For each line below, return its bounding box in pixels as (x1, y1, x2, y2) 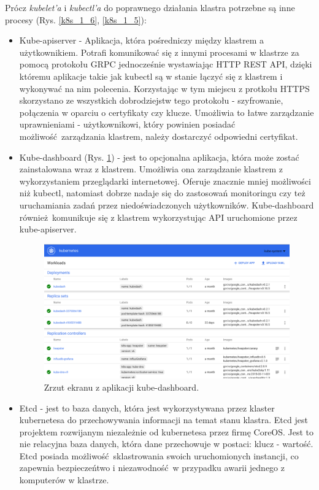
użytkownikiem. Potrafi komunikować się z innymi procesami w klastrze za (19, 45, 299, 58)
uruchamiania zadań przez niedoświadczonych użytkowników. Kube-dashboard (19, 198, 314, 211)
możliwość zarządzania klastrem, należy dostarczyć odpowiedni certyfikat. (19, 129, 298, 142)
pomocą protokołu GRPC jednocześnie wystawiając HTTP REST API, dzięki (19, 58, 312, 71)
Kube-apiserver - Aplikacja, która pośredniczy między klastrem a (19, 34, 264, 47)
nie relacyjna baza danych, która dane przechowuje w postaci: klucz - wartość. (19, 437, 313, 450)
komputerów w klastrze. (19, 473, 109, 486)
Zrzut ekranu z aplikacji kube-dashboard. (44, 380, 199, 393)
